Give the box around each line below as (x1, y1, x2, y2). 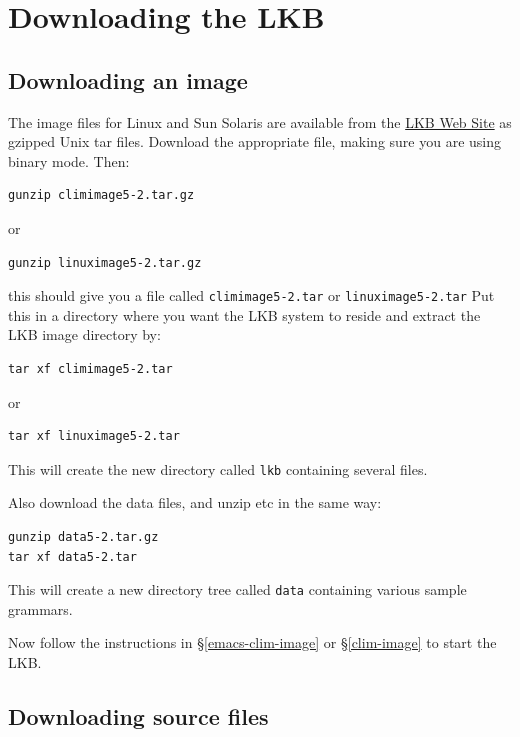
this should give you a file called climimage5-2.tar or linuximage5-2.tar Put (8, 285, 495, 306)
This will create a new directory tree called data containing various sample (8, 579, 467, 600)
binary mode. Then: (8, 150, 130, 171)
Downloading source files (8, 701, 269, 732)
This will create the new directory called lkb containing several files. (8, 458, 428, 479)
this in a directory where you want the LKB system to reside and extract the (8, 304, 481, 325)
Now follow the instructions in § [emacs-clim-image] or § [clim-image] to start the (8, 632, 497, 653)
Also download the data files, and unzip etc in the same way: (8, 492, 382, 513)
